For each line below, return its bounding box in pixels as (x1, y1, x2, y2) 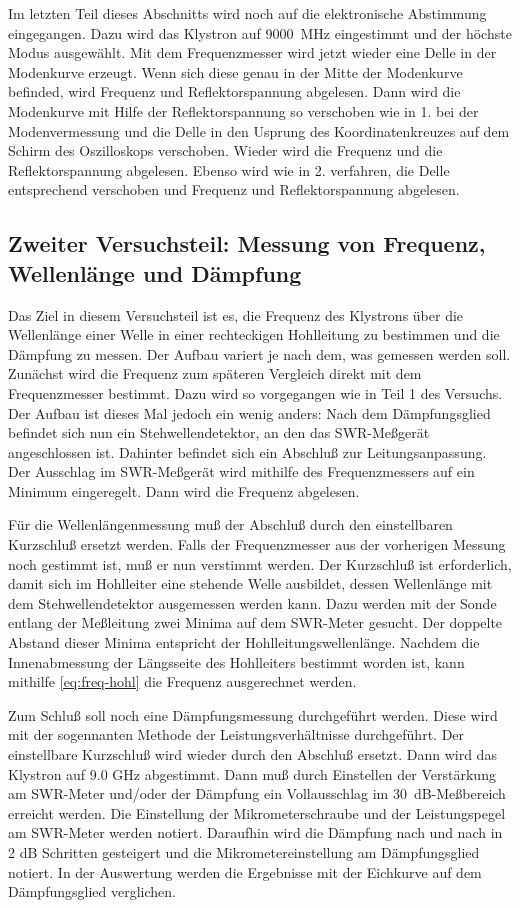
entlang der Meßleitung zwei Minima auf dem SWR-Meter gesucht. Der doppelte (8, 612, 503, 633)
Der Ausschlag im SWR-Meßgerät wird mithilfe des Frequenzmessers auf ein (8, 461, 475, 482)
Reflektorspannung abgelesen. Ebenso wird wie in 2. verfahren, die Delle (8, 159, 450, 180)
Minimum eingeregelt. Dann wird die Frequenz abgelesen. (8, 480, 360, 501)
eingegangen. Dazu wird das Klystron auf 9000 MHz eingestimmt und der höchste (8, 22, 512, 43)
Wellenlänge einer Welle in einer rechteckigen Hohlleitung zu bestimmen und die (8, 324, 500, 345)
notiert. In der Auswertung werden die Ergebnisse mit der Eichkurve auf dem (8, 861, 482, 882)
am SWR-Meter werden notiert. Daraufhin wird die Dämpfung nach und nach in (8, 822, 503, 843)
